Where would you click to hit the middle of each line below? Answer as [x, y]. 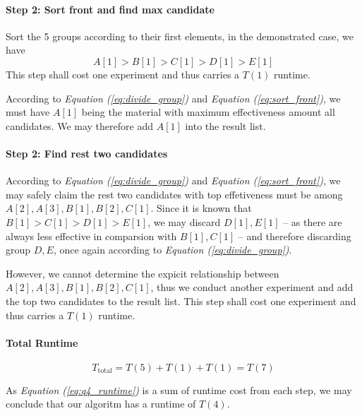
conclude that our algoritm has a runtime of [101, 404]
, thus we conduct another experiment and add [252, 287]
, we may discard [184, 221]
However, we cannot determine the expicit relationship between [143, 273]
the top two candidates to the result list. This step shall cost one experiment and [181, 301]
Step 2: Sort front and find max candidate [110, 9]
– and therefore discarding [295, 236]
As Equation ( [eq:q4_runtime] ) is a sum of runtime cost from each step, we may [179, 390]
